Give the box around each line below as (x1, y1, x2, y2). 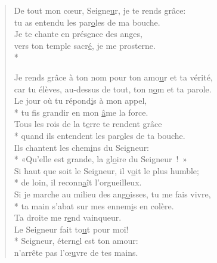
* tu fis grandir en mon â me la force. (14, 106, 148, 118)
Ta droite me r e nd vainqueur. (14, 211, 122, 224)
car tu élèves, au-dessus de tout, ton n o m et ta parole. (14, 82, 212, 95)
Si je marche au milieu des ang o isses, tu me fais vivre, (14, 187, 211, 200)
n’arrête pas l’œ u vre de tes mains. (14, 246, 138, 258)
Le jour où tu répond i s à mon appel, (14, 94, 147, 107)
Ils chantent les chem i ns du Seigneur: (14, 141, 150, 153)
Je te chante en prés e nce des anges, (14, 27, 142, 40)
